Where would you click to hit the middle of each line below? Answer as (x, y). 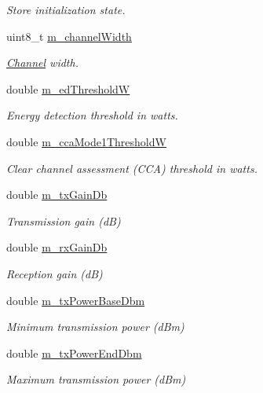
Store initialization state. (66, 9)
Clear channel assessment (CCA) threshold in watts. (132, 168)
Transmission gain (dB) (64, 220)
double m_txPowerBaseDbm (76, 300)
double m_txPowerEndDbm (74, 353)
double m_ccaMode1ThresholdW (86, 141)
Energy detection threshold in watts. (92, 115)
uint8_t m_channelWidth (69, 36)
